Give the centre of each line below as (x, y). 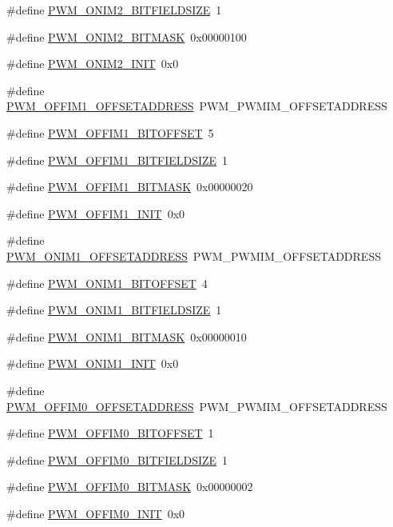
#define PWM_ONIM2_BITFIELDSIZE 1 (114, 10)
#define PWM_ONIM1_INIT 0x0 (93, 363)
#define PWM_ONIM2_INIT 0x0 (93, 64)
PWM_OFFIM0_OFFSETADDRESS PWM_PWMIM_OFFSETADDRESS (197, 406)
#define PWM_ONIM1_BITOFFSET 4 (107, 283)
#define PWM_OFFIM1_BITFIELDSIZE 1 (117, 160)
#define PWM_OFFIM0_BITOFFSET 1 (110, 433)
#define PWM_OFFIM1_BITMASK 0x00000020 (130, 187)
